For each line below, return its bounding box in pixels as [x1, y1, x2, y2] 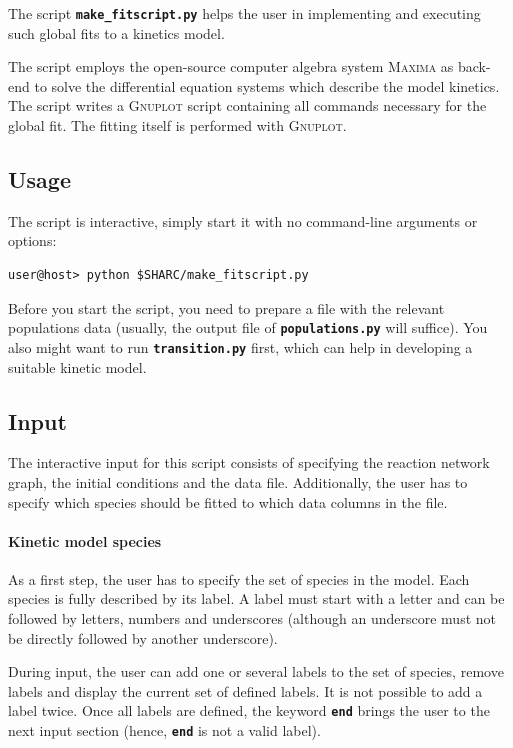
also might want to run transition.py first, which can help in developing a [8, 336, 473, 357]
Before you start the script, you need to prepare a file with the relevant [8, 297, 445, 318]
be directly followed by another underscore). [8, 627, 278, 648]
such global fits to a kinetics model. [8, 22, 225, 43]
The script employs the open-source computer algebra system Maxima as [8, 56, 454, 77]
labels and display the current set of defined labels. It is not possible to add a [8, 680, 483, 701]
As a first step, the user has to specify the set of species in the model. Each [8, 568, 470, 589]
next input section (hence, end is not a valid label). [8, 720, 321, 741]
